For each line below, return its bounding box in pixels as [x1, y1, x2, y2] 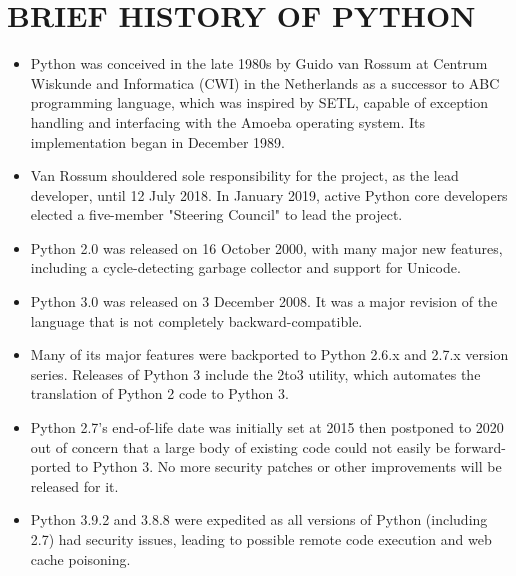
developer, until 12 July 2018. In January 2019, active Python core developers [30, 184, 508, 205]
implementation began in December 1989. [30, 131, 285, 152]
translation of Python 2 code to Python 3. [30, 383, 289, 404]
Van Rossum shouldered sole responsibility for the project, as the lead [30, 165, 459, 186]
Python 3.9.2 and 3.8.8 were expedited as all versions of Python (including [30, 509, 488, 530]
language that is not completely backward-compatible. [30, 310, 363, 331]
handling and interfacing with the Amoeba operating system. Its [30, 111, 426, 132]
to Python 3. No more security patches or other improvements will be [75, 456, 502, 477]
